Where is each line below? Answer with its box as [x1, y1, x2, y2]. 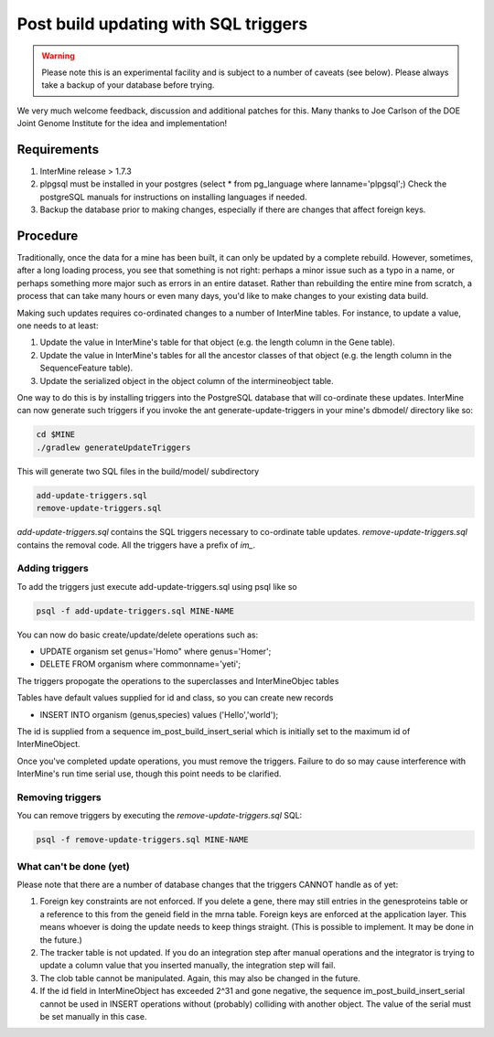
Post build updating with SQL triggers [16, 14, 308, 34]
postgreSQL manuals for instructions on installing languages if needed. [39, 191, 307, 202]
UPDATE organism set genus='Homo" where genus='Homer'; [39, 646, 272, 657]
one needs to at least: [16, 320, 99, 331]
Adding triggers [16, 562, 89, 575]
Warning [41, 50, 75, 61]
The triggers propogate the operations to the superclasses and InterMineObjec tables [16, 675, 339, 686]
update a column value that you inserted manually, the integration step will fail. [39, 960, 336, 971]
